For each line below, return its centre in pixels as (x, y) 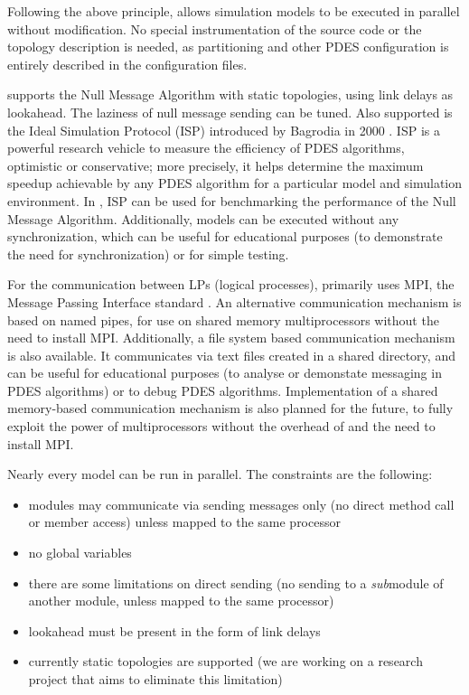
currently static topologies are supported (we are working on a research (225, 661)
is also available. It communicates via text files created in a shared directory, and (231, 355)
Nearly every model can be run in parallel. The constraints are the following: (220, 474)
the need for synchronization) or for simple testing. (148, 254)
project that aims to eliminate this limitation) (155, 679)
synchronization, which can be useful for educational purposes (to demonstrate (225, 236)
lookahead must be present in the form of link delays (174, 630)
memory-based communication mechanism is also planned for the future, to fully (230, 408)
